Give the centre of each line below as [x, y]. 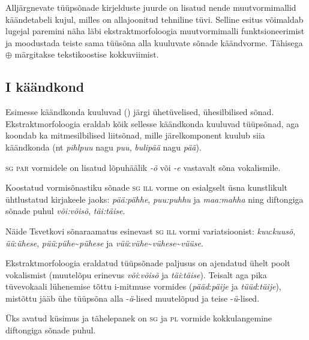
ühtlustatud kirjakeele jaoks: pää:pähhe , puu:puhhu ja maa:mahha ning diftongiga [154, 199]
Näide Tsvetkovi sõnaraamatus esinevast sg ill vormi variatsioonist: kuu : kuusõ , [151, 231]
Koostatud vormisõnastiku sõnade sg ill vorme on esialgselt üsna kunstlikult [147, 187]
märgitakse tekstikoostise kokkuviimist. [87, 54]
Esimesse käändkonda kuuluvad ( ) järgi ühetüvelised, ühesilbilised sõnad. [140, 112]
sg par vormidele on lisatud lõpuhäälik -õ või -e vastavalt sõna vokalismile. [143, 167]
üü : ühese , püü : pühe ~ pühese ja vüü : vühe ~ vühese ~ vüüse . [104, 243]
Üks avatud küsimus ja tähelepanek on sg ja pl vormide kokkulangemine [139, 318]
